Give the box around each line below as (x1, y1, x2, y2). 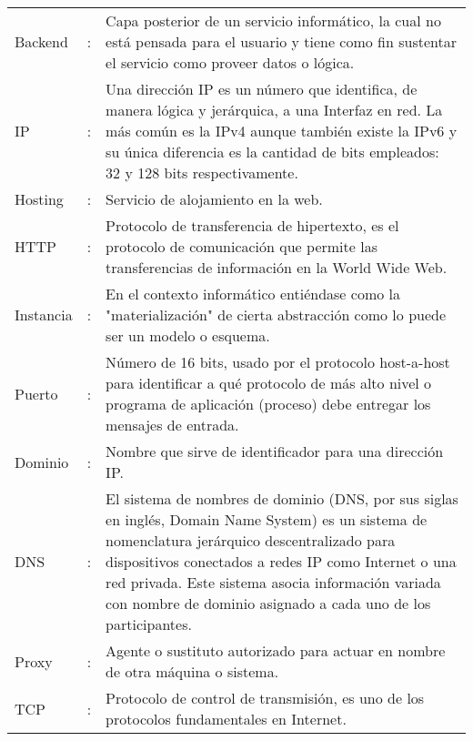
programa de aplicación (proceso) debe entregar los (106, 393, 431, 414)
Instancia (15, 304, 73, 325)
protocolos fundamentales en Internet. (106, 708, 347, 729)
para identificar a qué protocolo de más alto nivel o (106, 372, 432, 393)
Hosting (15, 188, 64, 209)
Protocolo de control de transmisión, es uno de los (106, 687, 425, 708)
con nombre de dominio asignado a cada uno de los (106, 593, 431, 614)
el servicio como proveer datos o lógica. (106, 52, 355, 73)
